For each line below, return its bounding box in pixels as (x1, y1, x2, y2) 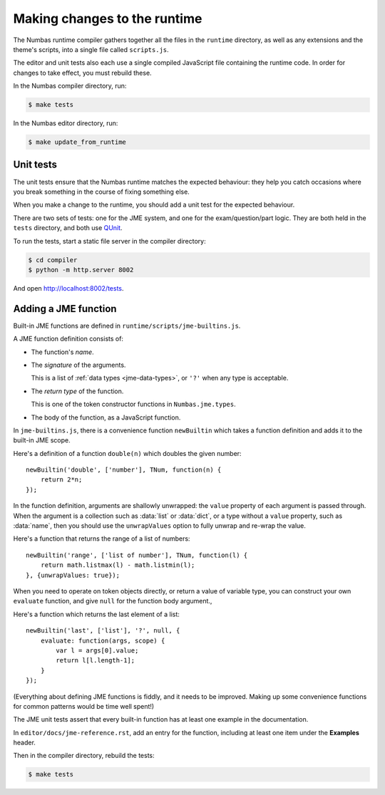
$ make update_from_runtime (28, 138, 126, 146)
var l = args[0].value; (56, 646, 139, 655)
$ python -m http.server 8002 (28, 266, 134, 274)
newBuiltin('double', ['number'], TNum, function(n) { (26, 466, 222, 474)
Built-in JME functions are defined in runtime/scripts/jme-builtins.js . (13, 321, 241, 330)
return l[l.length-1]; (56, 656, 135, 665)
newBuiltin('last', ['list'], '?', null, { (26, 627, 180, 635)
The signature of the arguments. (31, 360, 126, 369)
